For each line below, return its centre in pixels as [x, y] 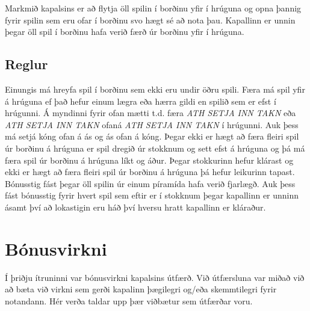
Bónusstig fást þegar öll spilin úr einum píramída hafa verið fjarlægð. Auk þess [150, 183]
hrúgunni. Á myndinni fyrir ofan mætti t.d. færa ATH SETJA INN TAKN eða [150, 113]
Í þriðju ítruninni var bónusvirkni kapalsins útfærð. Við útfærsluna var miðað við [155, 277]
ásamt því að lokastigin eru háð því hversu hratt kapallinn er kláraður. [135, 207]
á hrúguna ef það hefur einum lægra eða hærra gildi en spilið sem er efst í [141, 101]
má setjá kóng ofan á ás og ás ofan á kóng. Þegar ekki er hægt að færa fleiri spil [152, 136]
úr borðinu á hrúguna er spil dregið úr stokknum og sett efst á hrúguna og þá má [155, 148]
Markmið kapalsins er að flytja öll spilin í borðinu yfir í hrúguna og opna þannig [153, 8]
